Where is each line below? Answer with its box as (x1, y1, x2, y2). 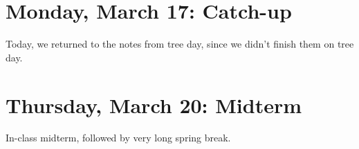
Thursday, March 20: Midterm (6, 90, 302, 119)
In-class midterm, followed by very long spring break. (6, 130, 231, 145)
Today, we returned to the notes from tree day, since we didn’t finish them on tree (6, 37, 354, 51)
